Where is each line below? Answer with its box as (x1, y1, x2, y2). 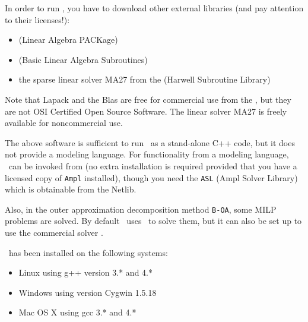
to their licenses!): (5, 13, 70, 26)
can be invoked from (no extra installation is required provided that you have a (8, 159, 297, 172)
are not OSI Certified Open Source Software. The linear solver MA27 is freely (5, 105, 287, 117)
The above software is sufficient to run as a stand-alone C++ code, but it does (5, 136, 295, 149)
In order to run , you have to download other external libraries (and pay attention (5, 2, 304, 14)
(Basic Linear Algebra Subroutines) (18, 53, 148, 65)
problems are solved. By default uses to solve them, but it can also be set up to (5, 214, 302, 227)
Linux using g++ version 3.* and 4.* (18, 266, 153, 279)
